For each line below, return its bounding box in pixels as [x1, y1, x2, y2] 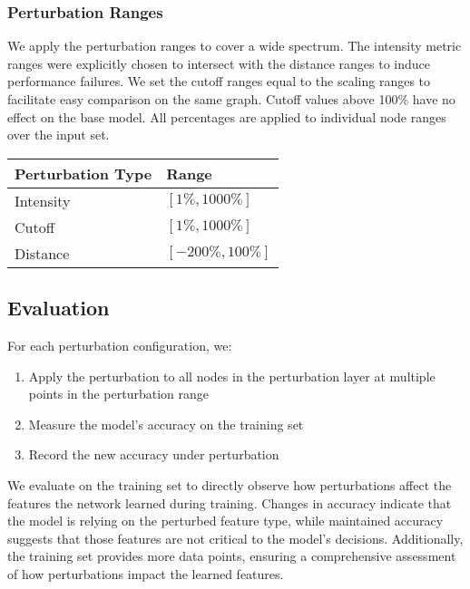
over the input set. [7, 125, 110, 144]
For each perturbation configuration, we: [7, 335, 232, 354]
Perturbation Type [15, 162, 152, 184]
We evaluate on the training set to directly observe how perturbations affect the [7, 475, 452, 494]
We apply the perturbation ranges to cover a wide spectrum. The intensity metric [7, 36, 462, 55]
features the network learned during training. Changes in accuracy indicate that [7, 493, 452, 512]
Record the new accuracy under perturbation [28, 445, 279, 464]
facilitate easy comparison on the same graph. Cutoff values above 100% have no [7, 90, 455, 108]
